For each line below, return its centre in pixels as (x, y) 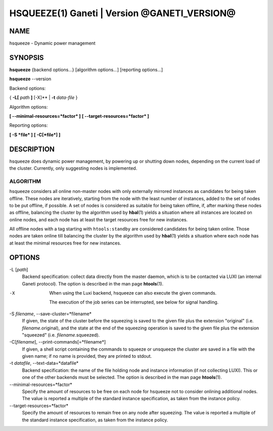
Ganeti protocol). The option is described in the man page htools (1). (93, 283)
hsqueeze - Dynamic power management (52, 43)
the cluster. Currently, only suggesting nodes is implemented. (73, 168)
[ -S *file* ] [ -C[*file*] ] (35, 134)
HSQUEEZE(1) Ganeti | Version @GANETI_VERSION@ (123, 13)
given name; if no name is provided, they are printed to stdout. (87, 356)
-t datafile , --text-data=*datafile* (44, 363)
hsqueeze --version (30, 79)
